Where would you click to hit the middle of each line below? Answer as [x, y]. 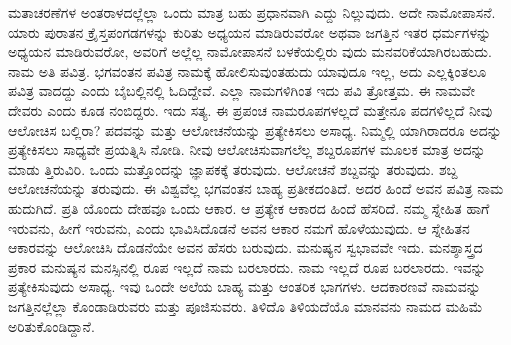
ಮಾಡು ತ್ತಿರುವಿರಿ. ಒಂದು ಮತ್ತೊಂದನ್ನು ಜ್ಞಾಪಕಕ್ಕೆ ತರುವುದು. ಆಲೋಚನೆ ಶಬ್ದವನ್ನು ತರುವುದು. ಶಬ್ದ [233, 168]
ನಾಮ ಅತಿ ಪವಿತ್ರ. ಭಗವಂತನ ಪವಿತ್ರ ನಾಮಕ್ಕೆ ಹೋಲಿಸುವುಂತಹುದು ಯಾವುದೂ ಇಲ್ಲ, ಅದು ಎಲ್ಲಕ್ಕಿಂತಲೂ [247, 70]
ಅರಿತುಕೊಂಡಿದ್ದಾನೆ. [51, 325]
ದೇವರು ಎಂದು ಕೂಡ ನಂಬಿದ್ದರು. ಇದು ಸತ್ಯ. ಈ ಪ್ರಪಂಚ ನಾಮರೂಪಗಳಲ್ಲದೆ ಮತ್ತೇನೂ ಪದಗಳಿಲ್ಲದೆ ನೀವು [250, 109]
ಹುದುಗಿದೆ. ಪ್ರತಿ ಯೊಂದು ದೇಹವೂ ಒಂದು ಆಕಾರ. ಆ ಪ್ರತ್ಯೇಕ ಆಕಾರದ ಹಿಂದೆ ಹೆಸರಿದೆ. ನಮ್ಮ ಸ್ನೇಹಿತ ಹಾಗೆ [249, 207]
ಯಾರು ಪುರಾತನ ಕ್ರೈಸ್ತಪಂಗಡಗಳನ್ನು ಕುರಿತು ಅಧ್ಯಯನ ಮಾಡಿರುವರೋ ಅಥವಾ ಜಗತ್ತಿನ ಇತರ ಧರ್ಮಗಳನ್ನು [250, 31]
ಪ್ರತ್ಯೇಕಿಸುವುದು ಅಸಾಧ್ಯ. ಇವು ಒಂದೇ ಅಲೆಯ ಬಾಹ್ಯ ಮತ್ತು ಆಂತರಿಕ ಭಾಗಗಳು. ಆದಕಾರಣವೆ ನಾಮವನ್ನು [244, 286]
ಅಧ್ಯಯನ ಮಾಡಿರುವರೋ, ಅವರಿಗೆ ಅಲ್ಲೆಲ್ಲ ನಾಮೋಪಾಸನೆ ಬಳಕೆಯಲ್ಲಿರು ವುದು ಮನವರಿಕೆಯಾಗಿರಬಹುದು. [250, 51]
